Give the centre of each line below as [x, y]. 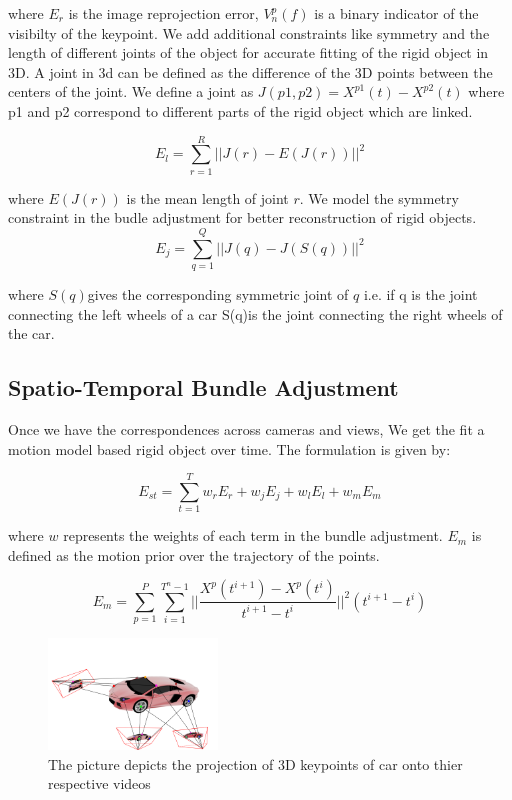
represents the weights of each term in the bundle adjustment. [253, 535]
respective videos [99, 783]
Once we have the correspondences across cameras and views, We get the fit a [246, 428]
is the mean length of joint [207, 197]
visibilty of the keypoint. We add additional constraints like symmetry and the [249, 32]
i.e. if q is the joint [420, 294]
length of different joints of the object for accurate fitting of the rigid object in [248, 52]
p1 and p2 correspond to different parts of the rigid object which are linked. [240, 110]
